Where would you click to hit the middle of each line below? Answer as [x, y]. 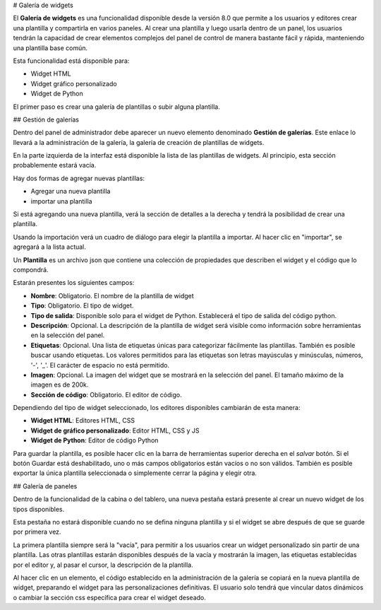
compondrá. [31, 269]
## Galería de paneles [45, 486]
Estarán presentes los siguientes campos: [74, 283]
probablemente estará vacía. [55, 165]
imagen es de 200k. [60, 385]
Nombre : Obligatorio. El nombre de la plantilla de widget [112, 295]
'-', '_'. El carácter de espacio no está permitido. [100, 365]
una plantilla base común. [50, 48]
